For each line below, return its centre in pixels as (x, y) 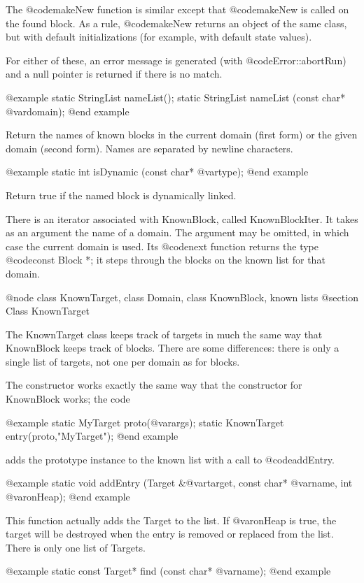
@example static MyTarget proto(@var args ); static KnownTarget (145, 422)
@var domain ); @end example (68, 111)
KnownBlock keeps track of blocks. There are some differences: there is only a (173, 348)
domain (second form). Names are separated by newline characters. (149, 148)
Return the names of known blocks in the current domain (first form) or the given (182, 135)
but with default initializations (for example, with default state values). (159, 37)
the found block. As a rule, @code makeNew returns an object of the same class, (176, 23)
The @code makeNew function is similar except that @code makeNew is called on (177, 9)
